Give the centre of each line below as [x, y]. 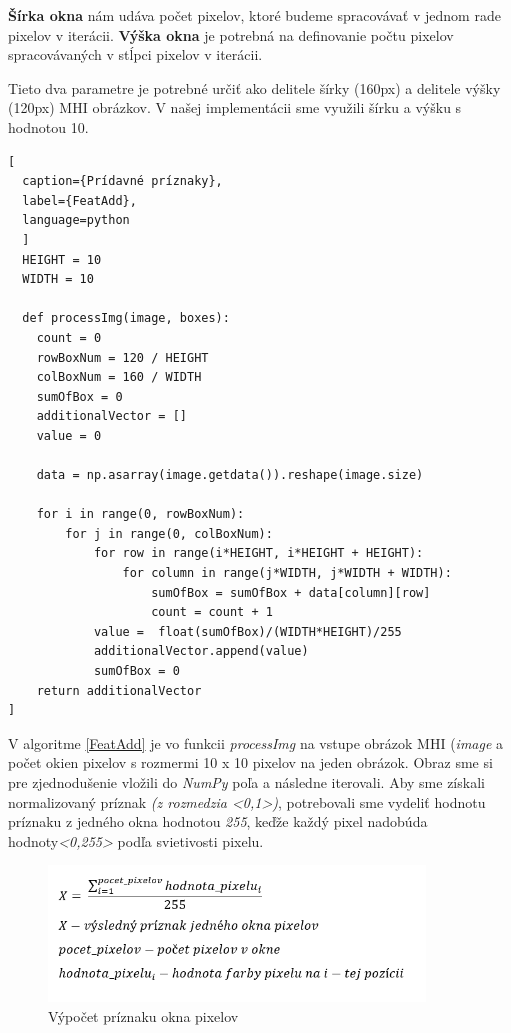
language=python [76, 220]
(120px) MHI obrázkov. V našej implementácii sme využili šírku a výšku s [235, 107]
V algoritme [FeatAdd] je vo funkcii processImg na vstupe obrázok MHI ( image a [256, 742]
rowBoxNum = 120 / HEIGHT [122, 357]
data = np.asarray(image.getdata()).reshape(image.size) [230, 475]
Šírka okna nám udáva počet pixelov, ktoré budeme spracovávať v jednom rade [254, 15]
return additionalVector [119, 690]
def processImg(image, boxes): [126, 318]
